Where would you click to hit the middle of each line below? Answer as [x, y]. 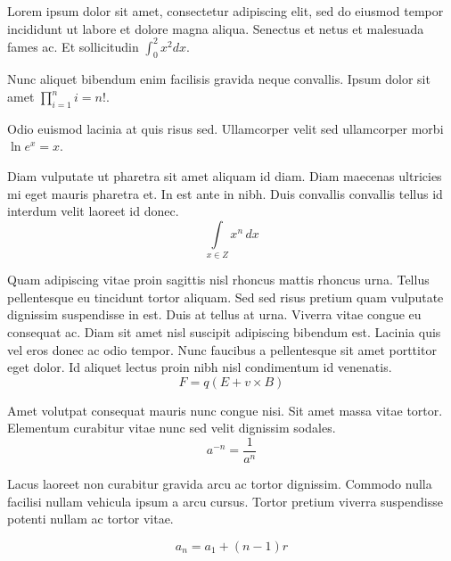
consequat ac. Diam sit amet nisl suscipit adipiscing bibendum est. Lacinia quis [224, 331]
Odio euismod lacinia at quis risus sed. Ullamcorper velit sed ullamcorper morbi [225, 128]
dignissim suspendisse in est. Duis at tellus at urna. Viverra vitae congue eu [214, 314]
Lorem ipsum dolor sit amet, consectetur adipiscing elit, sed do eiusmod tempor [225, 11]
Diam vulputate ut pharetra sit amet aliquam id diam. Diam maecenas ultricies [225, 176]
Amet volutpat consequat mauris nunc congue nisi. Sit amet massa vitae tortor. [225, 410]
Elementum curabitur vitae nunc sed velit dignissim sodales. [172, 428]
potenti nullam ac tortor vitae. [90, 519]
